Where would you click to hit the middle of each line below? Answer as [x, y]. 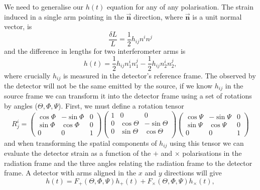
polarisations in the [212, 153]
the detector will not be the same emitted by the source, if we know [108, 85]
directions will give [193, 173]
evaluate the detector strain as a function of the [78, 153]
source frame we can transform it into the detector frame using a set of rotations [128, 96]
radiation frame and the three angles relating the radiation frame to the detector [128, 163]
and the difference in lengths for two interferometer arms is [95, 51]
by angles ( [21, 106]
